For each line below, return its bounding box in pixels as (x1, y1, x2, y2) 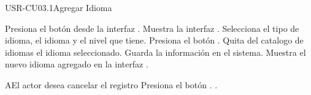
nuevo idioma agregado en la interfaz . (5, 58, 148, 70)
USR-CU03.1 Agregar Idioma (5, 1, 112, 13)
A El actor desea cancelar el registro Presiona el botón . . (5, 78, 218, 91)
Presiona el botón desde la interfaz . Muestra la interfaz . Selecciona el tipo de (5, 21, 299, 34)
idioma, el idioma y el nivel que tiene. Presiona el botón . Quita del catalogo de (5, 34, 304, 47)
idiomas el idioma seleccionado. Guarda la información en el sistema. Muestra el (5, 45, 306, 58)
